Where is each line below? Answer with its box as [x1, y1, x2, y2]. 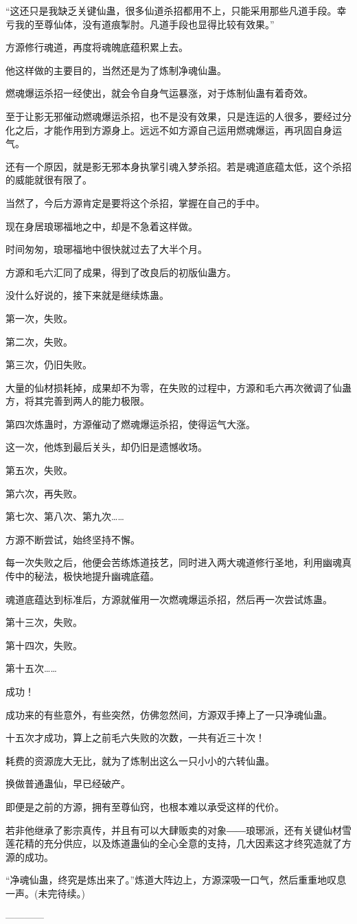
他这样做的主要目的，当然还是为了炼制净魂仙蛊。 [5, 63, 227, 77]
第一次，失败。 [5, 311, 73, 325]
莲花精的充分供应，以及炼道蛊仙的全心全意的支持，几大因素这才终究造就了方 [5, 836, 352, 850]
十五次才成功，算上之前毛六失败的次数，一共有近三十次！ [5, 730, 265, 745]
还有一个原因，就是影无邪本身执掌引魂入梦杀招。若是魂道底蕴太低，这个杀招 [5, 159, 352, 173]
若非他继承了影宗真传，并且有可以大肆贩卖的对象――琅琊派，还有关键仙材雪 [5, 822, 352, 837]
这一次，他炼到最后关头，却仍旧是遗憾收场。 [5, 440, 207, 454]
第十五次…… [5, 661, 57, 675]
